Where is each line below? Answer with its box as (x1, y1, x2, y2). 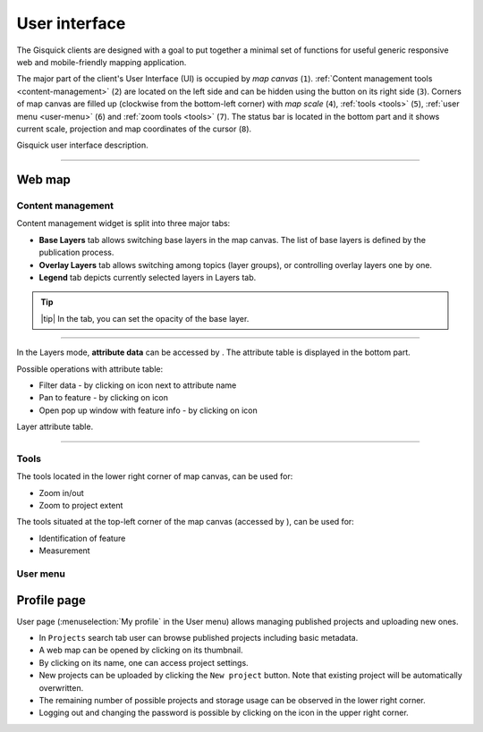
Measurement (38, 545, 90, 556)
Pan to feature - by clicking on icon (38, 392, 169, 403)
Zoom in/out (38, 487, 84, 498)
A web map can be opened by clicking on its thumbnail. (38, 644, 243, 656)
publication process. (38, 247, 114, 258)
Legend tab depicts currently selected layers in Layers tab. (38, 273, 257, 282)
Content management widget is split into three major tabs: (16, 218, 231, 229)
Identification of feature (38, 533, 126, 543)
